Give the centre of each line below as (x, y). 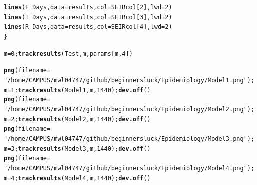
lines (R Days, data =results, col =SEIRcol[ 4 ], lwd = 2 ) (88, 27)
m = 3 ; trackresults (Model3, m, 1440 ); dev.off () (77, 148)
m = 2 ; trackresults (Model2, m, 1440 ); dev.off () (77, 119)
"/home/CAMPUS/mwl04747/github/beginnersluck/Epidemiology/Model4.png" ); (129, 168)
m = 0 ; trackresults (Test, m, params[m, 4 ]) (68, 53)
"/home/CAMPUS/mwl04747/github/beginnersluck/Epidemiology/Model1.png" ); (129, 80)
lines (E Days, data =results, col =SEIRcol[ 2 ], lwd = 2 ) (88, 7)
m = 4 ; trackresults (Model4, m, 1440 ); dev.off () (77, 178)
